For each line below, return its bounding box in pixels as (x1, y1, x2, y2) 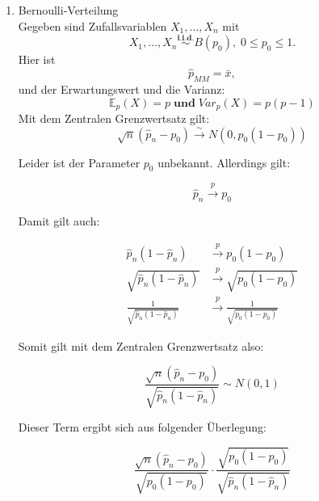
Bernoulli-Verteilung (18, 2, 119, 18)
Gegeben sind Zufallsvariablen (18, 17, 167, 34)
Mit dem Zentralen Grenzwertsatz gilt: (18, 110, 210, 127)
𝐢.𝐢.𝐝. (177, 33, 195, 42)
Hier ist (18, 51, 56, 68)
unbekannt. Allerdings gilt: (157, 154, 291, 171)
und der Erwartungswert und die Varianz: (18, 81, 225, 98)
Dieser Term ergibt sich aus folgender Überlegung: (18, 419, 267, 436)
